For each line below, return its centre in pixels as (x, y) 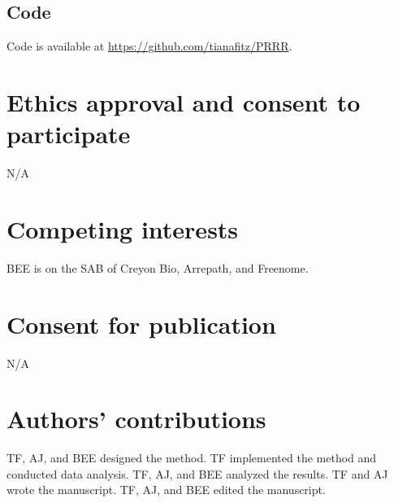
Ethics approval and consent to (184, 101)
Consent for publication (141, 324)
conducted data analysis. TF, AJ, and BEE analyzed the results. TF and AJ (197, 473)
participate (69, 134)
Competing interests (123, 228)
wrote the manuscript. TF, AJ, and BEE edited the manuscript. (166, 490)
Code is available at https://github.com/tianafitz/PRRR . (149, 46)
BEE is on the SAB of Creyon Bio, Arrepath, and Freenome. (158, 267)
